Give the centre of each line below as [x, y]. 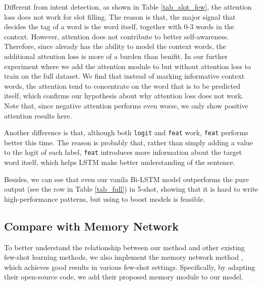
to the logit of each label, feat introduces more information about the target [123, 152]
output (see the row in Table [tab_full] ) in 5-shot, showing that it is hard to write [131, 189]
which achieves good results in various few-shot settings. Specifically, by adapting [130, 267]
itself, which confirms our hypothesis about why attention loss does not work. [124, 96]
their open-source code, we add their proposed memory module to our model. [124, 277]
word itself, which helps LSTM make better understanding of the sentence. [120, 162]
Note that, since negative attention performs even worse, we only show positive [126, 105]
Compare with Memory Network [92, 226]
